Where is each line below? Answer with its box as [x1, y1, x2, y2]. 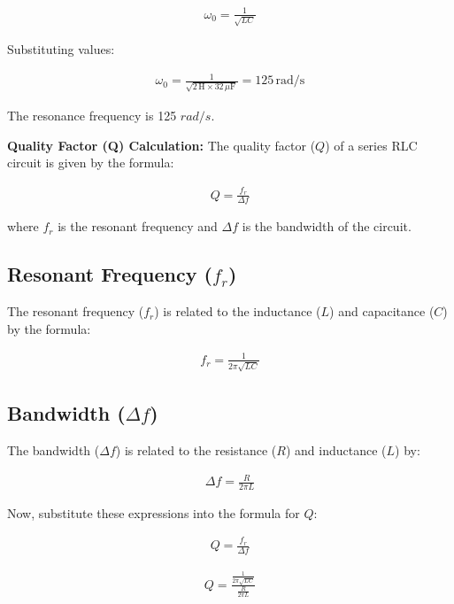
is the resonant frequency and [58, 217, 218, 236]
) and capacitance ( [329, 302, 435, 321]
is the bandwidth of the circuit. [242, 217, 412, 236]
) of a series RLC [325, 136, 418, 154]
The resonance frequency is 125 [7, 106, 177, 125]
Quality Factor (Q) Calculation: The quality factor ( [7, 136, 316, 154]
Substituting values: [7, 40, 115, 58]
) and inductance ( [285, 440, 387, 459]
